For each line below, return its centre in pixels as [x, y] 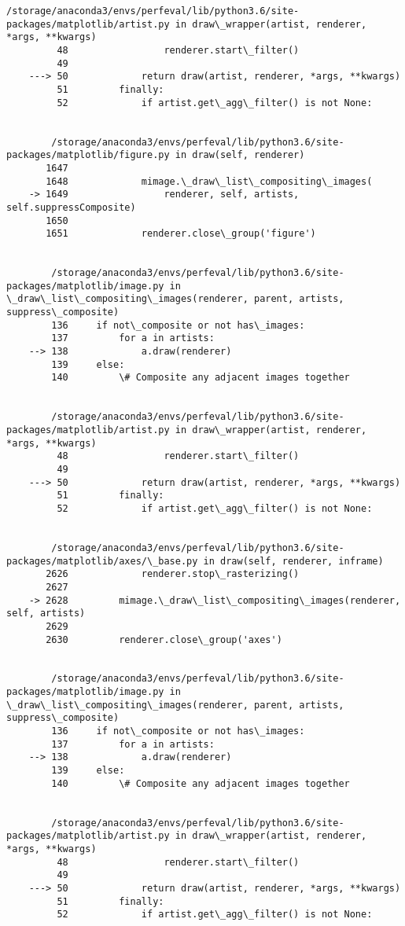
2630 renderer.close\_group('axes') [164, 639]
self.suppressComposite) [71, 207]
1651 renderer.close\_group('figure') [181, 234]
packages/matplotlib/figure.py [88, 155]
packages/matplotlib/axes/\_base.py [102, 561]
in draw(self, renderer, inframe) [293, 561]
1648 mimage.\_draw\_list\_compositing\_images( [209, 181]
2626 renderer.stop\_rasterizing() [173, 574]
